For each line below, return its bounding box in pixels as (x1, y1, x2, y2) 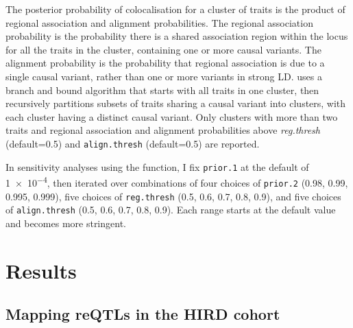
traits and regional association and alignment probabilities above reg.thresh (5, 123, 320, 137)
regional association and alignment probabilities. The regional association (5, 15, 313, 30)
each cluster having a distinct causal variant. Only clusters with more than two (5, 109, 338, 124)
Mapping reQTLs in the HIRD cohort (5, 303, 280, 325)
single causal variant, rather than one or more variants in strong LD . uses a (5, 69, 322, 83)
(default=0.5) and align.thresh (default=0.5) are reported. (5, 136, 260, 150)
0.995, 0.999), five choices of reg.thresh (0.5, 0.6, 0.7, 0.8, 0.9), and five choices (5, 189, 341, 203)
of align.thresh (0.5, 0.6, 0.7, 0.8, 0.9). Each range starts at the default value (5, 202, 336, 217)
